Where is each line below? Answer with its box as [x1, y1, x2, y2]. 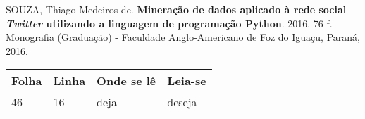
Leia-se [167, 73, 206, 89]
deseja [167, 94, 197, 111]
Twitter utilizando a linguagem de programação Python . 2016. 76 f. [6, 15, 333, 30]
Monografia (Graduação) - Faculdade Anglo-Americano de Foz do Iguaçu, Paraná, [6, 30, 360, 44]
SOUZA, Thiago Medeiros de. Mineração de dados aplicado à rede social [6, 2, 347, 16]
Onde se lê [97, 73, 156, 89]
